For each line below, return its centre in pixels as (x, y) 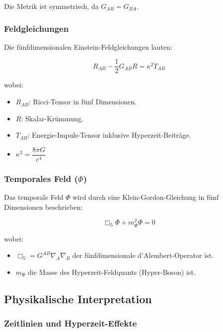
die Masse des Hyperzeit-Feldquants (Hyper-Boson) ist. (112, 272)
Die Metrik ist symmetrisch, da (51, 6)
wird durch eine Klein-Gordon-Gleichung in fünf (146, 197)
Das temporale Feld (34, 197)
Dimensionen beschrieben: (43, 207)
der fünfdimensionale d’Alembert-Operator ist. (143, 255)
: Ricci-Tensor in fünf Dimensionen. (83, 102)
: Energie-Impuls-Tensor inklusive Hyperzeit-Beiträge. (109, 135)
